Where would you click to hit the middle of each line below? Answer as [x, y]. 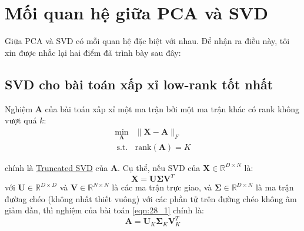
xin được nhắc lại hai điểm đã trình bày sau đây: [93, 52]
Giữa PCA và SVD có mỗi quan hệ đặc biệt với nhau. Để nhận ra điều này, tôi [147, 41]
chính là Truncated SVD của [56, 167]
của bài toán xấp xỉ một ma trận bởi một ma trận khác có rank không [172, 108]
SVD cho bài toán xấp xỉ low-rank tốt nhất [139, 84]
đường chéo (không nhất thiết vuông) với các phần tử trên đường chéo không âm [151, 198]
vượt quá [21, 120]
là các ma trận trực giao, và [162, 187]
